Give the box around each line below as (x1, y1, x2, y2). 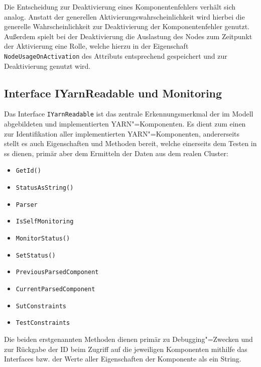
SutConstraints (16, 302, 67, 310)
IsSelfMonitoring (16, 218, 74, 225)
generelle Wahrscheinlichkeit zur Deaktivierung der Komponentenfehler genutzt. (4, 21, 249, 32)
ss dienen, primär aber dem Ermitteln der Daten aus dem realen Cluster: (4, 148, 228, 158)
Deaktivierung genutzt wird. (4, 60, 91, 71)
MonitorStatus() (16, 235, 70, 242)
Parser (16, 201, 38, 208)
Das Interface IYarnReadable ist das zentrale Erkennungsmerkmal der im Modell (4, 108, 253, 119)
